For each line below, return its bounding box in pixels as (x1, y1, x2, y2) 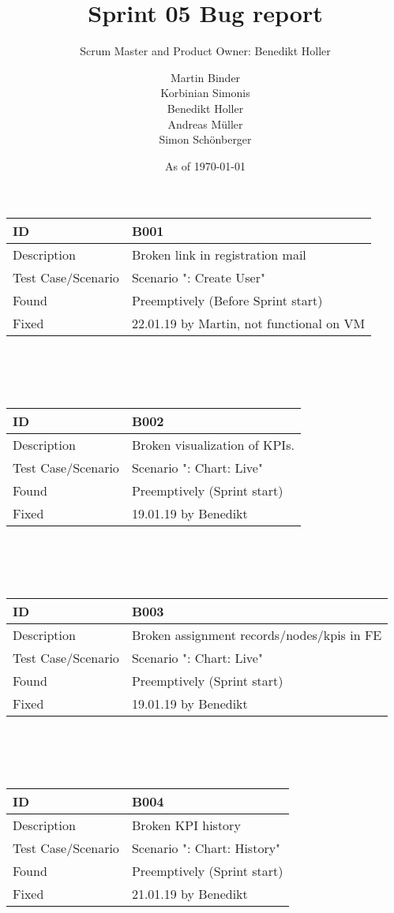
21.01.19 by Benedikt (131, 884, 248, 903)
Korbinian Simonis (160, 84, 250, 101)
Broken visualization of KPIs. (131, 436, 295, 455)
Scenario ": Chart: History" (131, 838, 281, 857)
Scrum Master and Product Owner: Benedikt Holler (80, 43, 331, 59)
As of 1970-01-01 (165, 157, 246, 174)
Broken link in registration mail (131, 245, 306, 264)
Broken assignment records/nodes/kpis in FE (131, 625, 382, 644)
